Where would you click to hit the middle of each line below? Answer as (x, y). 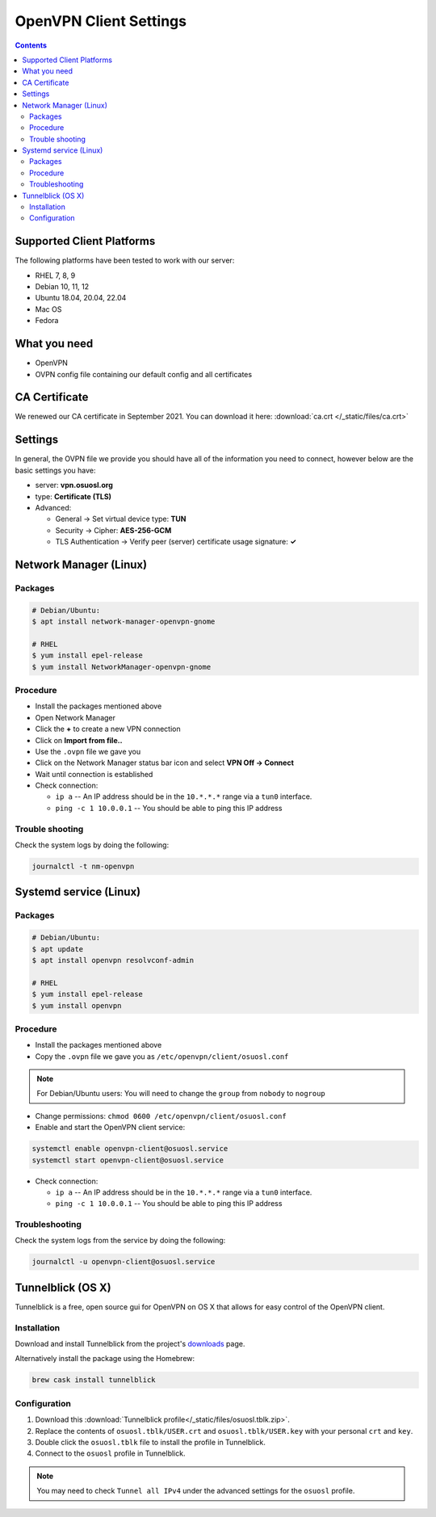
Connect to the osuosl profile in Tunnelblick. (110, 1453)
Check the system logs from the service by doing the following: (120, 1241)
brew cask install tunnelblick (94, 1380)
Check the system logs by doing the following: (92, 845)
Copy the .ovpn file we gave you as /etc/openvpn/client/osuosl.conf (162, 1056)
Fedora (47, 321)
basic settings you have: (55, 470)
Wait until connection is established (94, 774)
